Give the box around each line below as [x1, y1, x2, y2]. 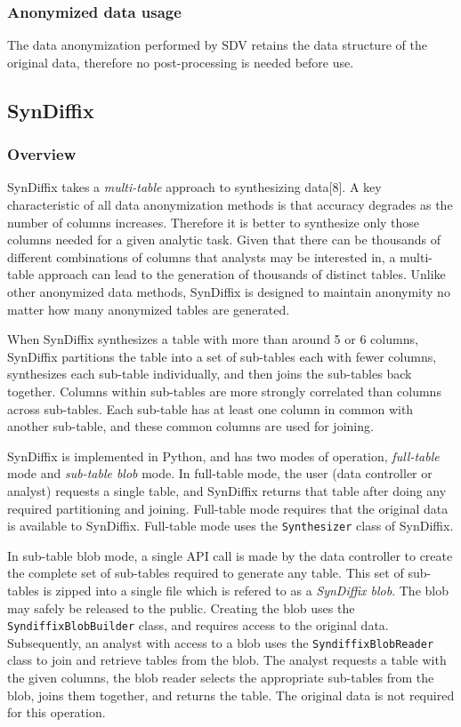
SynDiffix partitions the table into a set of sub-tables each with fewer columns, [7, 347, 437, 365]
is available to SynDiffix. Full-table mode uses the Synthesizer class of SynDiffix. [7, 516, 454, 535]
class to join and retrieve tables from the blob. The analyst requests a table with [7, 651, 447, 669]
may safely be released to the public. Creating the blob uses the [7, 598, 355, 617]
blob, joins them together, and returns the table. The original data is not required [7, 685, 455, 704]
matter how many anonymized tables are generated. [7, 300, 290, 318]
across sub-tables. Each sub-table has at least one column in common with [7, 399, 414, 418]
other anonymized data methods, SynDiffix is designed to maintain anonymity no [7, 282, 450, 300]
